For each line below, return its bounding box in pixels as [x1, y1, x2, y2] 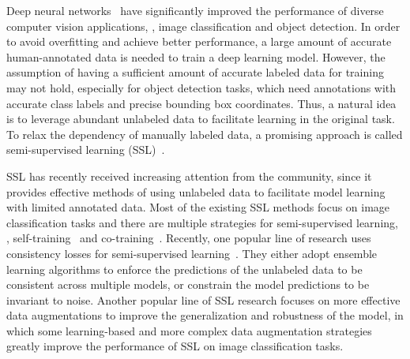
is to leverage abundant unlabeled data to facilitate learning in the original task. [6, 110, 395, 127]
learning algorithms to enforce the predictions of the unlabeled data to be [6, 260, 363, 277]
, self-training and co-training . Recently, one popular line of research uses [6, 230, 371, 246]
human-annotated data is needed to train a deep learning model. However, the [6, 48, 386, 65]
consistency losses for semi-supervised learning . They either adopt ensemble [6, 245, 378, 261]
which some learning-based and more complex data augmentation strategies [6, 322, 372, 338]
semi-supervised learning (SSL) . [6, 141, 165, 158]
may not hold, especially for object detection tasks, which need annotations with [6, 79, 397, 95]
